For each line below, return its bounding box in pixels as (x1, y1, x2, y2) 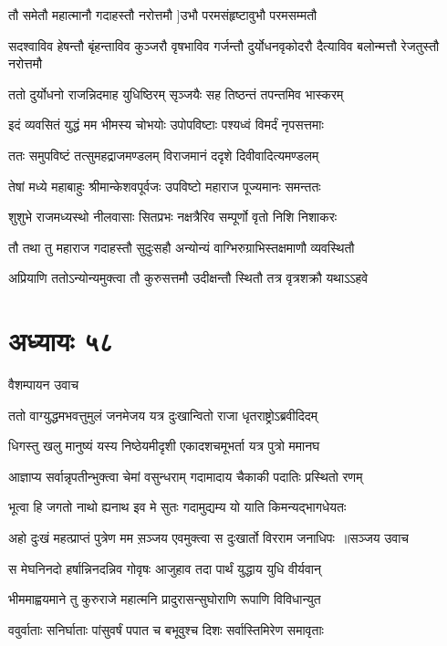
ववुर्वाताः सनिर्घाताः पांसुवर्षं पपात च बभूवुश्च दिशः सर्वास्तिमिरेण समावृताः (8, 620, 324, 639)
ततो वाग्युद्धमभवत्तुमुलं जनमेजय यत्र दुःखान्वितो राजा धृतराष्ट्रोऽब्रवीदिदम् (8, 405, 318, 424)
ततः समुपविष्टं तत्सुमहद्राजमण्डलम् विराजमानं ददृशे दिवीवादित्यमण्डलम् (8, 145, 319, 164)
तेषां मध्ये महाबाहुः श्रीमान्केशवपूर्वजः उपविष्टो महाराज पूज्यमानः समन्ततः (8, 176, 321, 195)
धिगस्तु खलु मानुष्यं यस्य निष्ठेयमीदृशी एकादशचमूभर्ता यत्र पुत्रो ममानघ (8, 436, 320, 455)
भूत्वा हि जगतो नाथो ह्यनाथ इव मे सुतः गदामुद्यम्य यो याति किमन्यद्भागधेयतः (8, 497, 347, 516)
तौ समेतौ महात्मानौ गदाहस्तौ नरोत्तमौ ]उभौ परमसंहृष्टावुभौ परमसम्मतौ (8, 5, 317, 24)
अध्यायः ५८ (8, 322, 114, 359)
